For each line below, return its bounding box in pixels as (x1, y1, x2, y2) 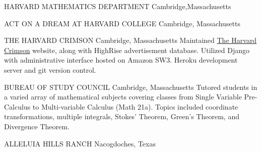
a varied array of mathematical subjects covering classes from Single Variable (4, 91, 242, 102)
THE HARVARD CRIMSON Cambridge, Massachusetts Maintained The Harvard (4, 35, 257, 45)
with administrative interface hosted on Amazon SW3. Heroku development (4, 55, 238, 65)
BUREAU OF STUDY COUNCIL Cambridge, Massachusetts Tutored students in (4, 81, 257, 92)
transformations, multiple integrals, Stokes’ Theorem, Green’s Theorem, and (4, 111, 239, 122)
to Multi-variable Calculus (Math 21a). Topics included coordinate (32, 101, 238, 112)
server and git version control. (4, 64, 96, 75)
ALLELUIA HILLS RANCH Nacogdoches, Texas (4, 138, 156, 148)
